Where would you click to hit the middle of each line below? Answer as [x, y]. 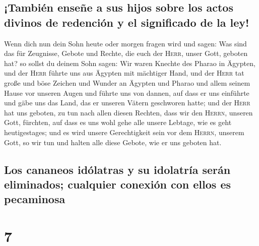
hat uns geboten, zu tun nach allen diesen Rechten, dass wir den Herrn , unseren [128, 112]
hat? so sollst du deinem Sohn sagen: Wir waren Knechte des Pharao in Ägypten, [130, 63]
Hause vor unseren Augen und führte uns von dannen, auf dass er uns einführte [127, 93]
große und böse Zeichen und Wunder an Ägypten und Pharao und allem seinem [127, 82]
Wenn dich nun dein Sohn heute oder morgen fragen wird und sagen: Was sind [125, 43]
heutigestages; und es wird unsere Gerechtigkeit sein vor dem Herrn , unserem [124, 132]
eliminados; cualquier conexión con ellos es [117, 184]
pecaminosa [35, 199]
